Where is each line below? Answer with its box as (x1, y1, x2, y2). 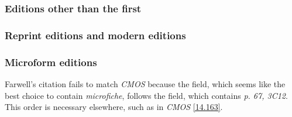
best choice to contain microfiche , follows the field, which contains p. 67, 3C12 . (5, 89, 288, 101)
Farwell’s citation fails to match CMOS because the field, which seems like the (5, 77, 286, 90)
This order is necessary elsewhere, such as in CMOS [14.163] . (5, 101, 223, 113)
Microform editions (5, 54, 97, 69)
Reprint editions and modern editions (5, 27, 186, 42)
